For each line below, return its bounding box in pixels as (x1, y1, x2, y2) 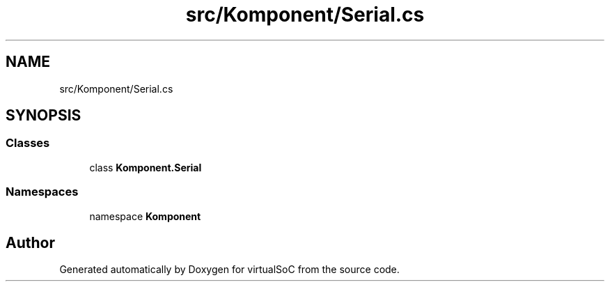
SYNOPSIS (6, 107, 81, 125)
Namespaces (6, 185, 79, 199)
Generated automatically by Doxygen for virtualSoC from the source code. (59, 263, 400, 276)
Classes (6, 136, 50, 150)
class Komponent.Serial (89, 161, 202, 173)
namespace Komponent (89, 210, 201, 222)
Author (6, 233, 55, 251)
